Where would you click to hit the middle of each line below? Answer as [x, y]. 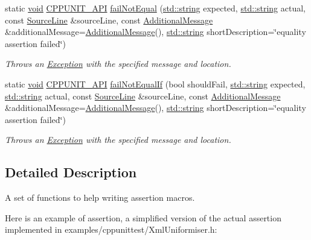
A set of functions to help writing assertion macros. [100, 197]
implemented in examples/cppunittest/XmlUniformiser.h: [111, 229]
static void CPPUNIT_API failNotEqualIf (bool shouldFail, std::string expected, [155, 84]
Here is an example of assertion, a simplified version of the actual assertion [143, 217]
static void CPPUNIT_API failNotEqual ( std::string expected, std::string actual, [155, 8]
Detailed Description [71, 172]
